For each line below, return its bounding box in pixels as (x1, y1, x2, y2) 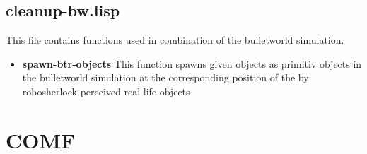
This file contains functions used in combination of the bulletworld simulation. (6, 32, 344, 47)
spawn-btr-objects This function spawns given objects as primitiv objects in (22, 56, 362, 71)
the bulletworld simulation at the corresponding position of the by (22, 70, 309, 85)
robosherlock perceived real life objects (22, 83, 190, 98)
